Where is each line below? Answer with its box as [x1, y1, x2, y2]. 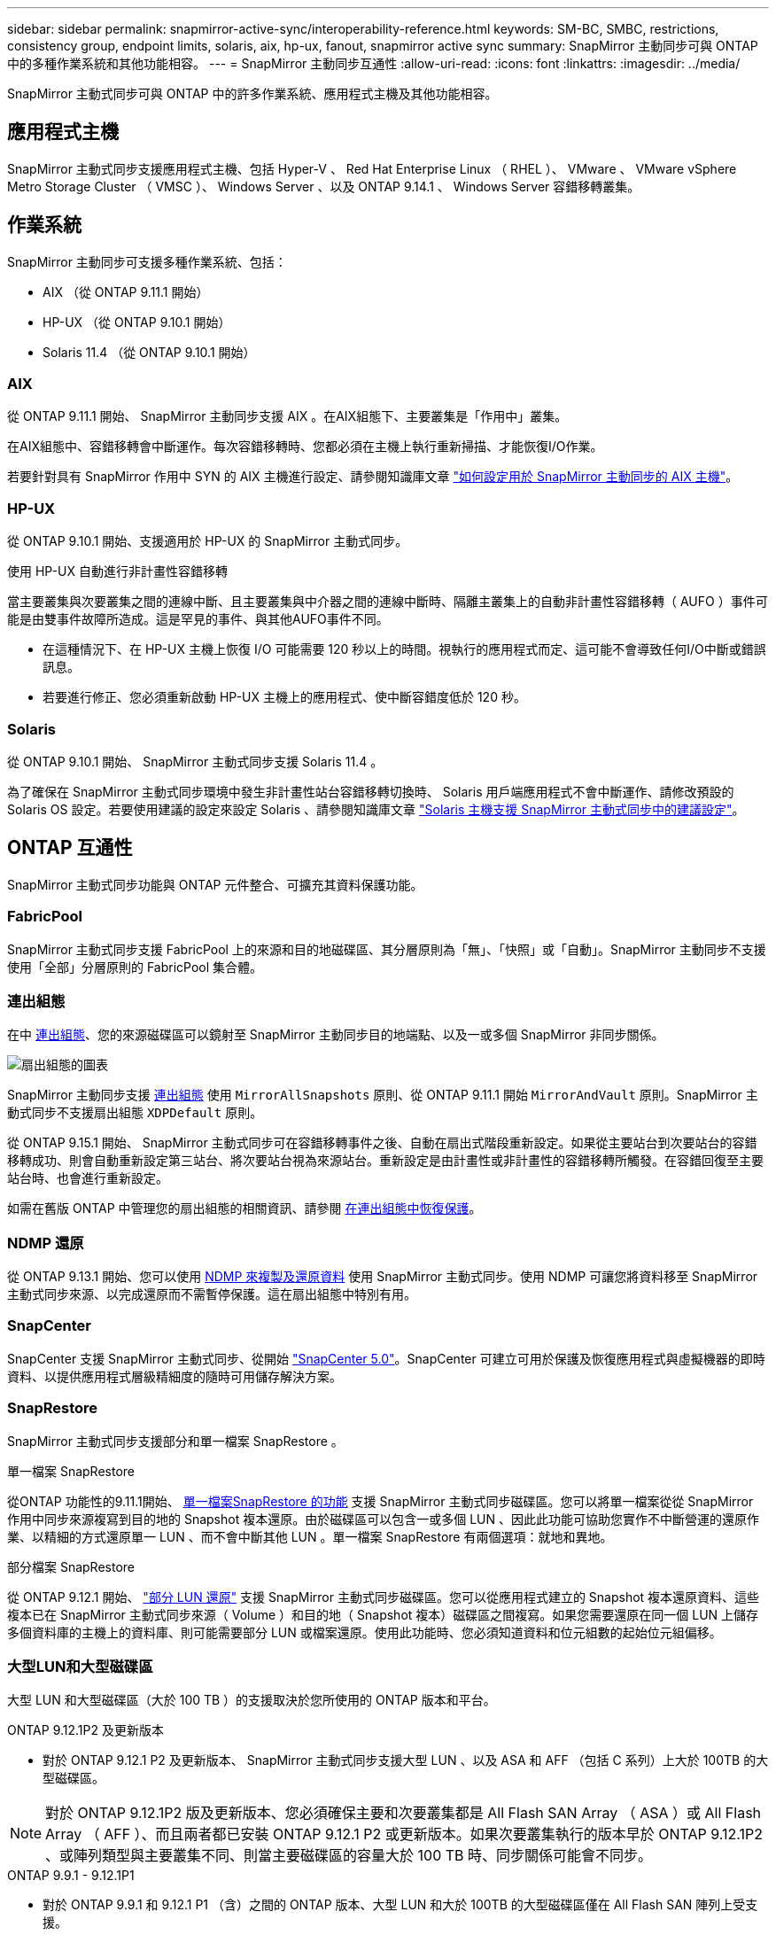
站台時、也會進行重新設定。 [7, 1170, 168, 1186]
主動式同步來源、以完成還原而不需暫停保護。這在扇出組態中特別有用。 [7, 1286, 416, 1302]
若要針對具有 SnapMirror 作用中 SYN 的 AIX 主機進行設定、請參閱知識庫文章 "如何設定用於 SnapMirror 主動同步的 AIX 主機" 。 [7, 469, 739, 485]
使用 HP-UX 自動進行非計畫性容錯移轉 [7, 563, 228, 579]
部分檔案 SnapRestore [7, 1558, 136, 1574]
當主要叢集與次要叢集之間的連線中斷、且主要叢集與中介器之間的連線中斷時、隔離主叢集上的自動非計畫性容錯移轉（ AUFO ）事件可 [7, 594, 768, 610]
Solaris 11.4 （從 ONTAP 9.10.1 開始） [43, 344, 256, 360]
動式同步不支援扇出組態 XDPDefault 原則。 [7, 1105, 263, 1121]
